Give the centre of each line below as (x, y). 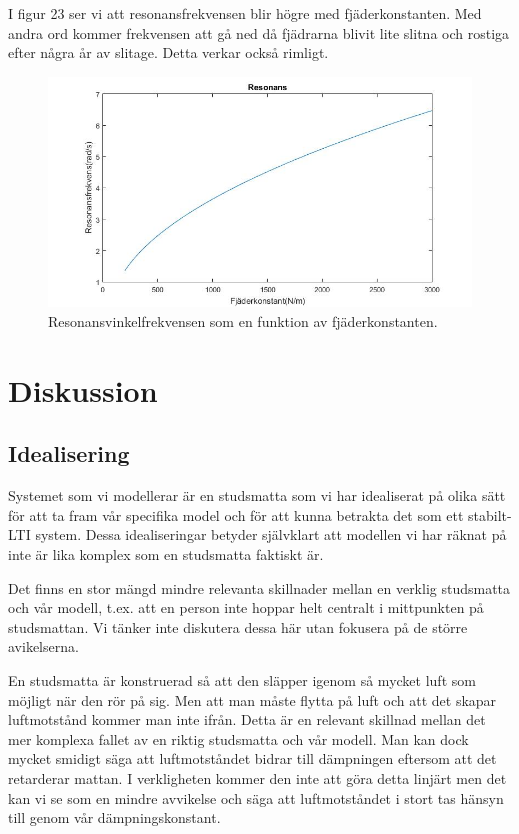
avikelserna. (43, 646)
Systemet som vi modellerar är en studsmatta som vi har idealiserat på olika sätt (257, 495)
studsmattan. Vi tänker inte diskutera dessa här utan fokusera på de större (238, 626)
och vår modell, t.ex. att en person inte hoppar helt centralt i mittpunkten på (246, 607)
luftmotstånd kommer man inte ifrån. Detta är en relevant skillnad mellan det (247, 719)
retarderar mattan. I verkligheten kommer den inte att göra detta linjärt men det (257, 777)
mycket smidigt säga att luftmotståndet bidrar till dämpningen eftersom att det (252, 758)
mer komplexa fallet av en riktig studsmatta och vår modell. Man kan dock (238, 738)
